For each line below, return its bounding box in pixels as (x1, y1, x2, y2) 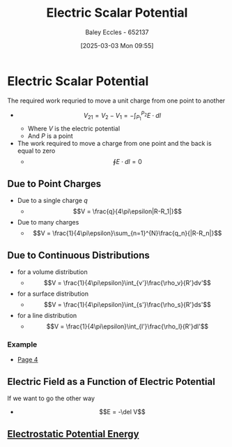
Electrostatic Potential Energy (7, 427, 139, 440)
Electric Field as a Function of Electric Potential (7, 375, 216, 388)
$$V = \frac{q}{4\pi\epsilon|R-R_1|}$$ (72, 207, 183, 215)
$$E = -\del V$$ (98, 408, 146, 416)
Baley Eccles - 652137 (85, 28, 149, 36)
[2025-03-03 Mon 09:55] (80, 41, 154, 50)
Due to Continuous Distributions (7, 249, 150, 261)
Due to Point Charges (7, 178, 102, 190)
